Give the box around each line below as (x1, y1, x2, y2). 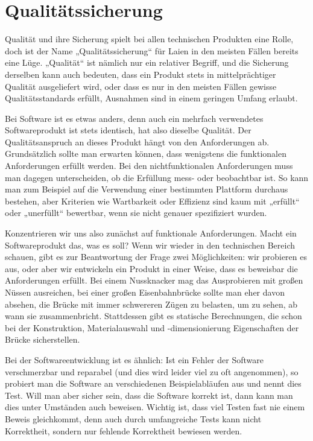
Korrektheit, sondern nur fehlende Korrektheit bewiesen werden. (5, 424, 242, 437)
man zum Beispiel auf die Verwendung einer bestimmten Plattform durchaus (5, 183, 288, 195)
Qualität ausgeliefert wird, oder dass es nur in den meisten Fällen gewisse (5, 80, 277, 92)
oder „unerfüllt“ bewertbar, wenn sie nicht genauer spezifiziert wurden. (5, 206, 267, 219)
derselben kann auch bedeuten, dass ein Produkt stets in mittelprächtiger (5, 68, 276, 80)
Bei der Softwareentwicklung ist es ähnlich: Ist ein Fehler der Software (5, 353, 264, 366)
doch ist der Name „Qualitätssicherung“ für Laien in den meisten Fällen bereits (5, 44, 299, 57)
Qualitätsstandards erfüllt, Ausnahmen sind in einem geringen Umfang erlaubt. (5, 92, 298, 104)
